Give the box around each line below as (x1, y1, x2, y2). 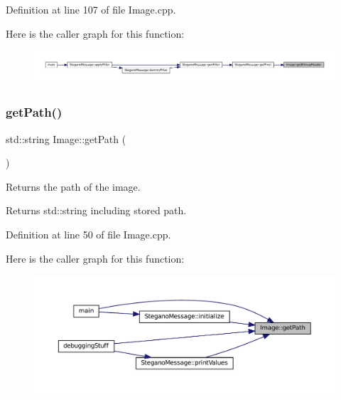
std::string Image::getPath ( (6, 131, 126, 146)
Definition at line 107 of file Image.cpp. (6, 2, 176, 16)
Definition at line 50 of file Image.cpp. (6, 226, 171, 241)
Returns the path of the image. (6, 179, 141, 194)
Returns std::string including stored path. (6, 203, 187, 218)
